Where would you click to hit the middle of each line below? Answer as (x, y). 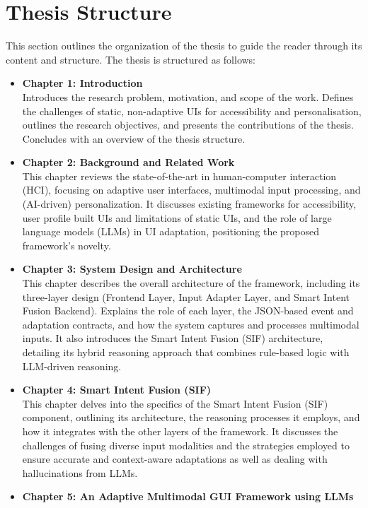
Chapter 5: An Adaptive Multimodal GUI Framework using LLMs (188, 496)
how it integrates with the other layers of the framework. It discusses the (180, 431)
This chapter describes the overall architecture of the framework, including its (191, 283)
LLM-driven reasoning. (72, 366)
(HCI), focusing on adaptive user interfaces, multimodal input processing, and (191, 190)
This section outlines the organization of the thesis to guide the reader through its (184, 46)
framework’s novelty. (67, 245)
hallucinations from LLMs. (80, 472)
